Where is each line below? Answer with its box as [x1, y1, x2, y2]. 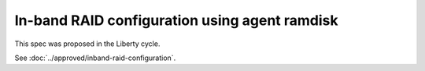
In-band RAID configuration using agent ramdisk [14, 12, 338, 29]
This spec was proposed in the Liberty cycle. [14, 39, 161, 48]
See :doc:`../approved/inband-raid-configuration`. [14, 53, 176, 62]
